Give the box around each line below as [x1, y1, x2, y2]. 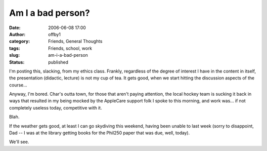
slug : [9, 52, 20, 58]
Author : [9, 31, 26, 37]
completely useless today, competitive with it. [9, 105, 102, 111]
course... [9, 82, 27, 88]
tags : [9, 45, 20, 51]
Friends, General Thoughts [48, 38, 103, 44]
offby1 [48, 31, 61, 37]
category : [9, 38, 30, 44]
